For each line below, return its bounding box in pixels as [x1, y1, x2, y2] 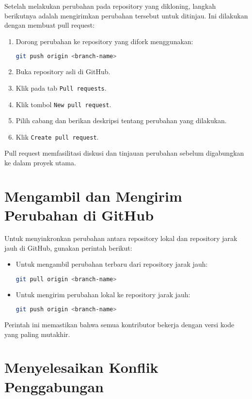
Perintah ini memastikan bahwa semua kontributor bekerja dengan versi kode [4, 319, 235, 330]
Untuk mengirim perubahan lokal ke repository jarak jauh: [16, 289, 190, 299]
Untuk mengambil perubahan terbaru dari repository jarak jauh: [16, 259, 208, 269]
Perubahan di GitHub [4, 205, 154, 224]
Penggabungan [4, 376, 104, 396]
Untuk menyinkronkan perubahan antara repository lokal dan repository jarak [4, 233, 237, 243]
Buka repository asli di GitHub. [16, 66, 110, 77]
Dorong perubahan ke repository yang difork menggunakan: [16, 36, 193, 46]
